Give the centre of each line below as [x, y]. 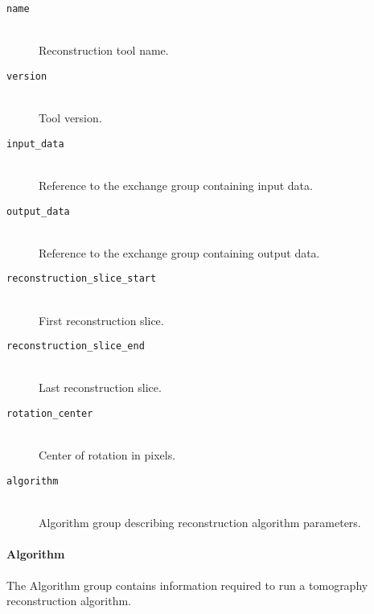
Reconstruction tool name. [104, 50]
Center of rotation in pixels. [107, 455]
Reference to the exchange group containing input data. [176, 185]
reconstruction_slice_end [76, 346]
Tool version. [70, 118]
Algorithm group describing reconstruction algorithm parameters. [200, 523]
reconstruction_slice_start [82, 279]
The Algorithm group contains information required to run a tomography [187, 585]
